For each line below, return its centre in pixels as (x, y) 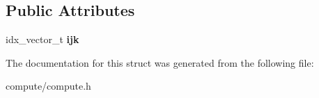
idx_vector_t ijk (42, 39)
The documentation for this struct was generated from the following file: (160, 62)
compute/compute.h (48, 86)
